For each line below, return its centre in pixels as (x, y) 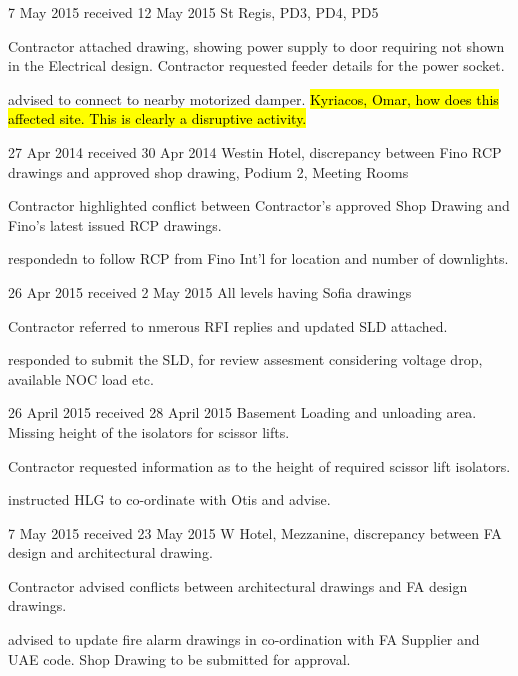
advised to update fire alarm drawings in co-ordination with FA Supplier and (244, 639)
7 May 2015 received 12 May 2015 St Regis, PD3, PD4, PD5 (193, 12)
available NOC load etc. (81, 378)
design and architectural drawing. (110, 552)
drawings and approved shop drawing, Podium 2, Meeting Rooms (208, 171)
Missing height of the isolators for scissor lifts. (149, 431)
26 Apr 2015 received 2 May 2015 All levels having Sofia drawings (210, 291)
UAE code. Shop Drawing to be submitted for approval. (179, 658)
